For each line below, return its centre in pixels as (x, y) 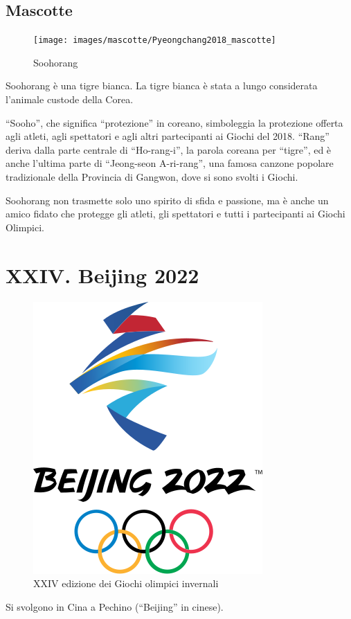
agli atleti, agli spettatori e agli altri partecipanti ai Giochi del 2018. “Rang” (168, 136)
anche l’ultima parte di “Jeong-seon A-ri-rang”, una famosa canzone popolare (170, 163)
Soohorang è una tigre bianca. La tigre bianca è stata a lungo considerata (162, 86)
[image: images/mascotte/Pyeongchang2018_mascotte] (155, 41)
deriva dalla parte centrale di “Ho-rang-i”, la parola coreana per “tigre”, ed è (169, 149)
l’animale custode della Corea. (70, 99)
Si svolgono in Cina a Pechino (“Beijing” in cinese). (115, 606)
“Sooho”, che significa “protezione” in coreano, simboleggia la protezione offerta (174, 122)
